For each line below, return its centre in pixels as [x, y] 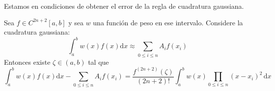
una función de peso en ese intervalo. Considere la [168, 22]
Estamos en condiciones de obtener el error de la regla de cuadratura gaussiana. [124, 6]
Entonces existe [27, 62]
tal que [98, 62]
